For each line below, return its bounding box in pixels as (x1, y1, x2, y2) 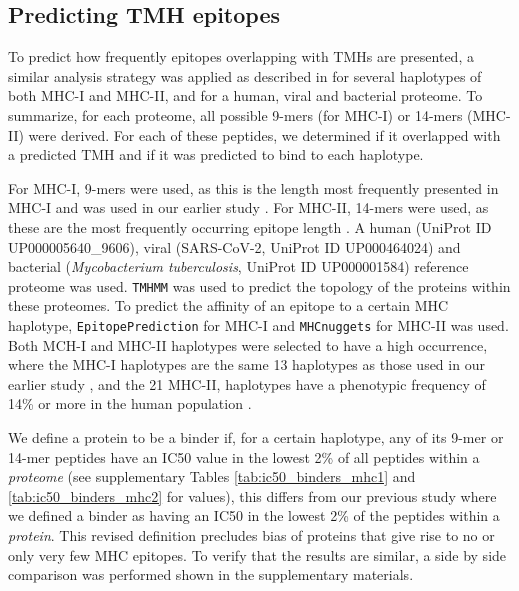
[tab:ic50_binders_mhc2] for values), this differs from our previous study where (8, 485, 497, 506)
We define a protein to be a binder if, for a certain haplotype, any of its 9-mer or (8, 427, 504, 448)
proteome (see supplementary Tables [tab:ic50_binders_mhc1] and (8, 466, 416, 487)
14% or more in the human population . (8, 393, 252, 414)
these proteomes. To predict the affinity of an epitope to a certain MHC (8, 295, 449, 316)
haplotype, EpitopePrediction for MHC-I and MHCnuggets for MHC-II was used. (8, 314, 509, 335)
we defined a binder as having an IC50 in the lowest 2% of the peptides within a (8, 505, 500, 526)
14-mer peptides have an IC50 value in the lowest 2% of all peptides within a (8, 446, 480, 467)
